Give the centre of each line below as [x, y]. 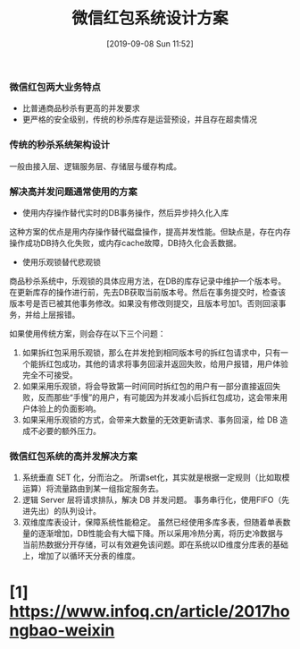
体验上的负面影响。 [65, 408]
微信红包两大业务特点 [55, 87]
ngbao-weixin [62, 631]
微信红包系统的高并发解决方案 [74, 456]
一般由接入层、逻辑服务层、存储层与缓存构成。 [95, 166]
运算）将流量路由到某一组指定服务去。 [92, 489]
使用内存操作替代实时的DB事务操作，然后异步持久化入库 [125, 212]
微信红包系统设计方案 [150, 18]
